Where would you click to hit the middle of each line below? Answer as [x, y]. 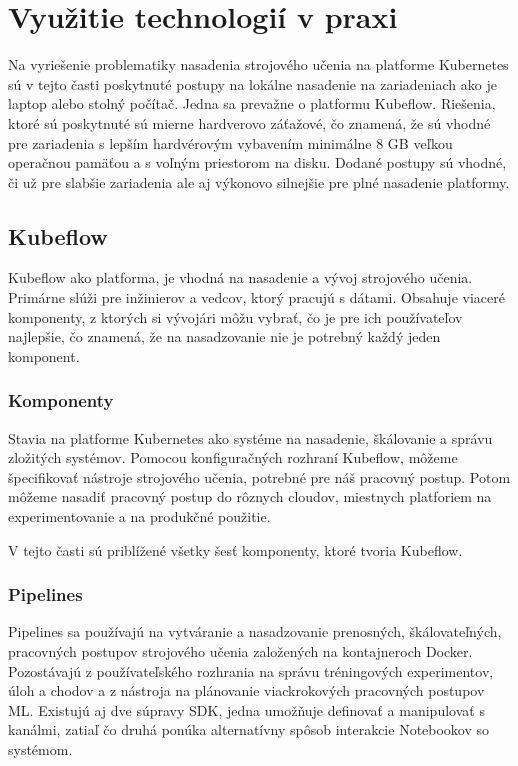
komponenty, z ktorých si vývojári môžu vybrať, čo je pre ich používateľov [235, 316]
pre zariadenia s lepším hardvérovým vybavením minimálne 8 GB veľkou [230, 142]
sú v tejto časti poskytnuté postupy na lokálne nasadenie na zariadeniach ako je [252, 83]
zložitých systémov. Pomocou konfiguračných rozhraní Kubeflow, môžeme [233, 457]
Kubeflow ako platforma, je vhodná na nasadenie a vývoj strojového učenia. [240, 277]
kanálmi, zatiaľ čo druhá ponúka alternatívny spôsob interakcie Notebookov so [249, 729]
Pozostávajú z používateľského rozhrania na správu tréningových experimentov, [251, 670]
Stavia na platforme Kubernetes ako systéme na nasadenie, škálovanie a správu [250, 437]
